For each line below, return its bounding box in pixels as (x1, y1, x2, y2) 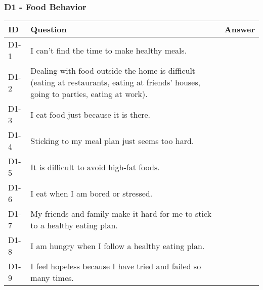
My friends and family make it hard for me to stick (30, 208, 211, 220)
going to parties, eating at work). (30, 88, 148, 100)
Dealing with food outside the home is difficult (30, 65, 196, 77)
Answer (224, 23, 255, 35)
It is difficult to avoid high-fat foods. (30, 161, 160, 173)
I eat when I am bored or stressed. (30, 187, 153, 199)
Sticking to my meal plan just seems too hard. (30, 134, 194, 147)
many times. (30, 272, 74, 284)
